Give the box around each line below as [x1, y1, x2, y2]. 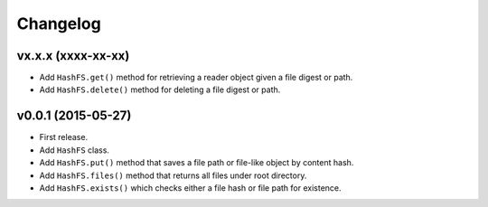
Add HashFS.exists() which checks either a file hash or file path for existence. [39, 182, 343, 193]
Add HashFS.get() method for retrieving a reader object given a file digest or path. [39, 72, 353, 83]
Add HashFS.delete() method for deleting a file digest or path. [39, 84, 281, 95]
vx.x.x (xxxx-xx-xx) [16, 48, 130, 63]
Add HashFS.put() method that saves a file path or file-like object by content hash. [39, 157, 354, 168]
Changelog [16, 14, 101, 33]
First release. [39, 132, 89, 143]
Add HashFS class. [39, 145, 110, 155]
